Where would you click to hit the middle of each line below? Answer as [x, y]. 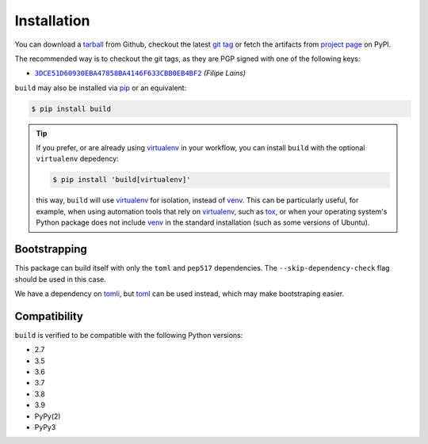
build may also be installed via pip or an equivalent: [101, 88]
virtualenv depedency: [77, 159]
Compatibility [49, 316]
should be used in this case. [61, 279]
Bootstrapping [51, 249]
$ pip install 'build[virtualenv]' [122, 180]
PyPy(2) [48, 416]
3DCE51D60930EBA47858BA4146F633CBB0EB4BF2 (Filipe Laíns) [140, 73]
